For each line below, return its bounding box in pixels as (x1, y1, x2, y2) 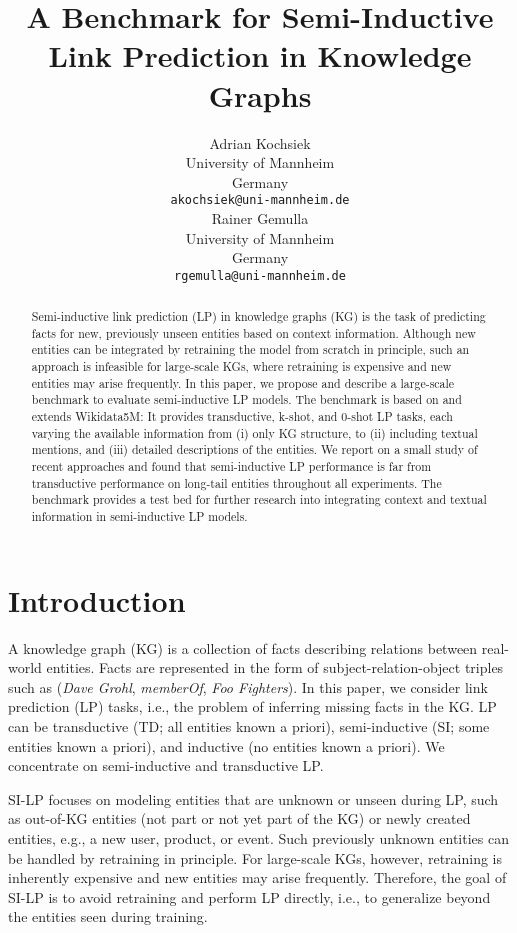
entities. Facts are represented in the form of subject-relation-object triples (46, 657, 504, 678)
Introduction (8, 579, 186, 620)
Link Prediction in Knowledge (48, 35, 472, 76)
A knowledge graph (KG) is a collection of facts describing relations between (8, 637, 478, 658)
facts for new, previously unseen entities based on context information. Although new (31, 324, 476, 341)
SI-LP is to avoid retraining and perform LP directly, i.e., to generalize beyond (8, 886, 491, 907)
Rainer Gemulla (211, 207, 309, 228)
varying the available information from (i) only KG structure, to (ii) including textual (31, 424, 478, 441)
